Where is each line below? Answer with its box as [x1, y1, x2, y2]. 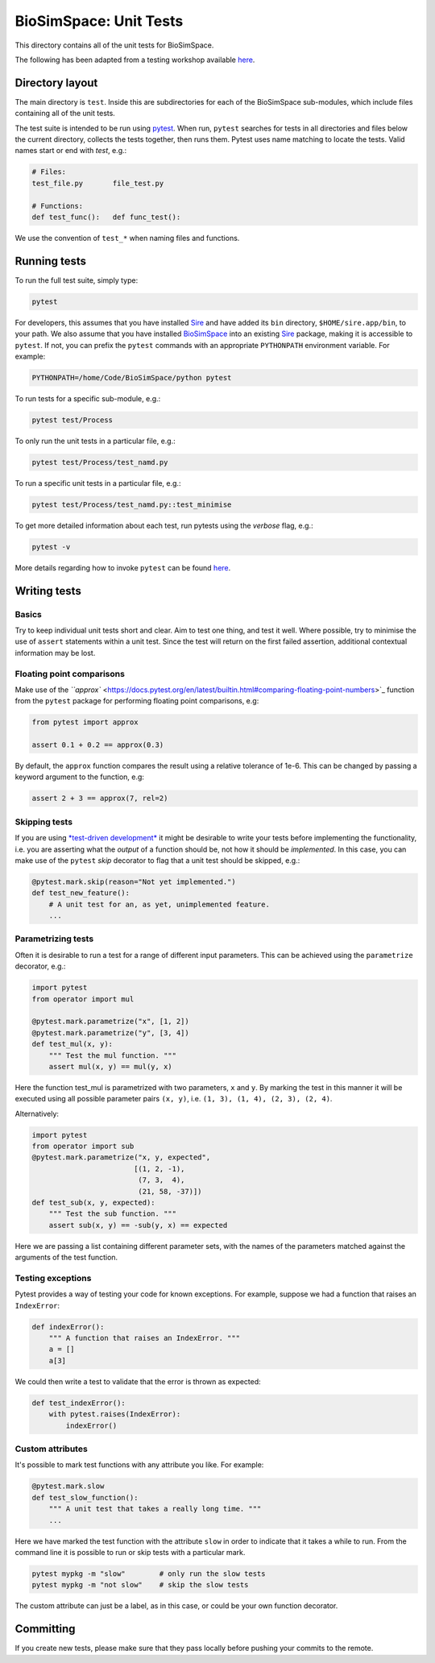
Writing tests [14, 584, 82, 598]
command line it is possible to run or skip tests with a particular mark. [14, 1547, 246, 1557]
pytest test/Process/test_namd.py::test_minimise [31, 500, 232, 509]
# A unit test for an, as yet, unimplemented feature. [48, 899, 270, 909]
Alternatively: [14, 1109, 60, 1118]
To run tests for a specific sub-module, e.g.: [14, 393, 161, 403]
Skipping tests [14, 816, 72, 827]
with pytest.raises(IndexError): [48, 1410, 181, 1419]
